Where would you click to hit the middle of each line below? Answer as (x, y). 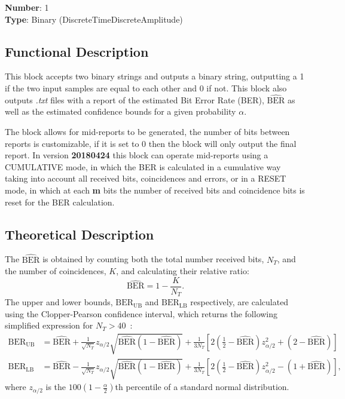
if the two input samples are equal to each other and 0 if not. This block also (146, 88)
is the (56, 387)
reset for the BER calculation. (60, 202)
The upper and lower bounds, (59, 302)
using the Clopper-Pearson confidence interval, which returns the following (141, 313)
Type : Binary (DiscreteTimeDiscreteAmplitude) (94, 19)
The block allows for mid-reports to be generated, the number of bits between (147, 131)
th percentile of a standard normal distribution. (202, 387)
